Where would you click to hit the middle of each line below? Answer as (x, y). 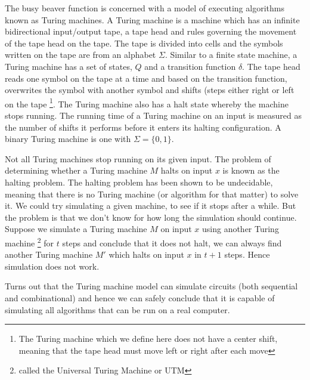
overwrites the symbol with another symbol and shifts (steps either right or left (150, 90)
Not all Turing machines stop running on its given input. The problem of (138, 158)
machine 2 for (30, 242)
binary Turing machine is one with (68, 139)
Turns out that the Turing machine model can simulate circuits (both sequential (151, 286)
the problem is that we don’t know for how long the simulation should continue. (151, 217)
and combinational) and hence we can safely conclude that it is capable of (140, 297)
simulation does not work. (52, 266)
